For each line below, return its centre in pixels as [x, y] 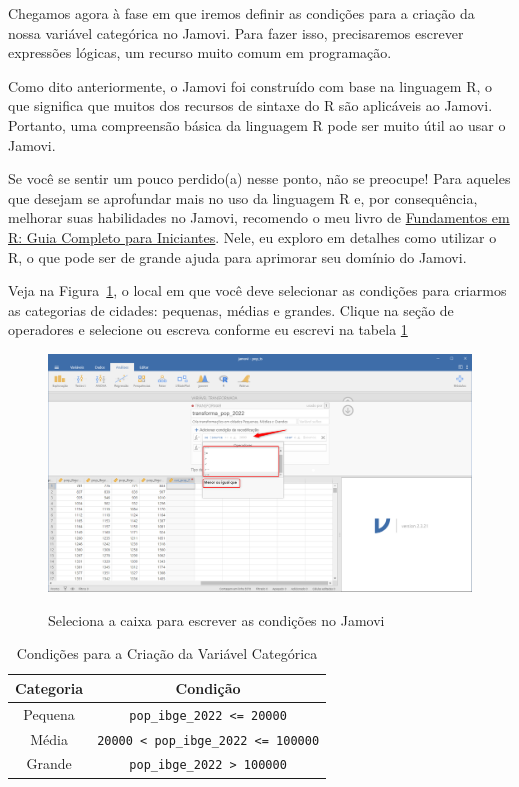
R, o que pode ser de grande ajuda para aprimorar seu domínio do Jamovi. [237, 256]
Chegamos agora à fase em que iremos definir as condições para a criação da [241, 13]
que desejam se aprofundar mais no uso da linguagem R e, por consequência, [243, 197]
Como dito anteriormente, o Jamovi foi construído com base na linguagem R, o [250, 85]
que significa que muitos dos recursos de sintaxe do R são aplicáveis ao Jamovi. [250, 105]
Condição [208, 687]
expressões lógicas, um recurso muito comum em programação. [200, 52]
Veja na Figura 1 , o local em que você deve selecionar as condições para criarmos [257, 290]
